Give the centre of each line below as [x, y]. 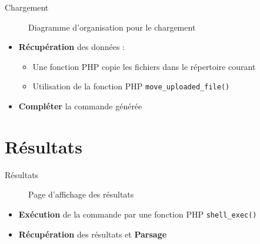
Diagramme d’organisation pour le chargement [112, 27]
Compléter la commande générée [80, 106]
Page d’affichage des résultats [81, 194]
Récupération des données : [72, 47]
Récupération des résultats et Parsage [93, 234]
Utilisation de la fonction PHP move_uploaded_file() [131, 86]
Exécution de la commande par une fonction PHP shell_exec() [138, 214]
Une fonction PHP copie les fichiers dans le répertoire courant [144, 66]
